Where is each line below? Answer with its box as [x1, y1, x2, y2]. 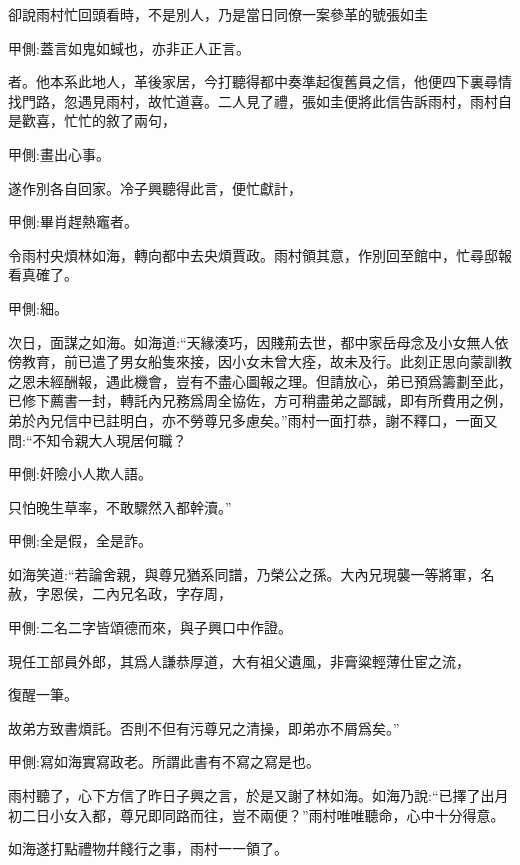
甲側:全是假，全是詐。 [8, 530, 152, 551]
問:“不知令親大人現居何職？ [8, 429, 187, 450]
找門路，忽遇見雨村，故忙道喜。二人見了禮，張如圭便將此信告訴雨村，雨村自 [8, 90, 512, 111]
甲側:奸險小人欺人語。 [8, 463, 152, 484]
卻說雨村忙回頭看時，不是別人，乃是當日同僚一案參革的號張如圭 [8, 4, 428, 24]
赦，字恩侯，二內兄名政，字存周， [8, 583, 232, 604]
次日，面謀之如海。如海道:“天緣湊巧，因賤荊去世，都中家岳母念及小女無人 [8, 331, 495, 352]
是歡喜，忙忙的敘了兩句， [8, 110, 176, 131]
